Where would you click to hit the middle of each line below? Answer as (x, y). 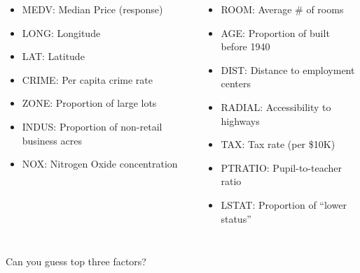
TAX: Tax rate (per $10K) (278, 144)
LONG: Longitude (61, 32)
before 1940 (245, 46)
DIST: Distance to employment (288, 69)
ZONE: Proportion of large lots (89, 103)
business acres (52, 140)
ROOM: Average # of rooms (282, 9)
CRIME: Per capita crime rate (87, 79)
